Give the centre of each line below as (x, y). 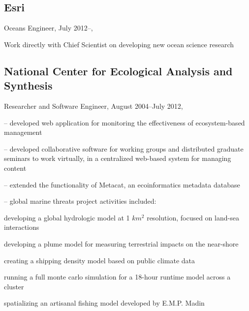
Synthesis (28, 85)
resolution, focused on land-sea (193, 217)
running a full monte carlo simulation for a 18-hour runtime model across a (117, 277)
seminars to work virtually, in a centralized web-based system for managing (118, 158)
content (15, 168)
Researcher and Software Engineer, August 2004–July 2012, (93, 106)
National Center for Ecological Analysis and (118, 71)
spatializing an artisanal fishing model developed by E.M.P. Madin (104, 303)
